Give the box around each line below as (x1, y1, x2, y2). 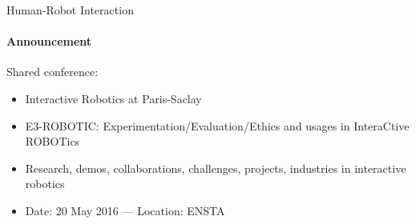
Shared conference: (6, 63, 99, 80)
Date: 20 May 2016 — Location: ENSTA (25, 202, 225, 218)
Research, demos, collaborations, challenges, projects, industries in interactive (25, 159, 406, 176)
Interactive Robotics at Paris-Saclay (25, 90, 202, 106)
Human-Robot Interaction (6, 2, 134, 18)
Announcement (6, 33, 92, 50)
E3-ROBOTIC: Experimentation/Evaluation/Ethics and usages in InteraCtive (25, 117, 410, 134)
